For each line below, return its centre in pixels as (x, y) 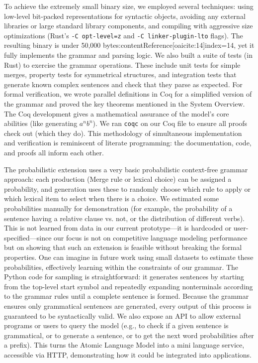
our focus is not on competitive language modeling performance (151, 237)
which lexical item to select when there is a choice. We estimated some (112, 198)
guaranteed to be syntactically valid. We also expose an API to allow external (123, 315)
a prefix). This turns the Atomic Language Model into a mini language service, (124, 345)
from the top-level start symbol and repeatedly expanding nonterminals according (129, 286)
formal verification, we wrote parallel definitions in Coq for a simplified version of (128, 94)
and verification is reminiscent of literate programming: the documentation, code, (128, 143)
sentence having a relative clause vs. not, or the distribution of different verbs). (124, 218)
